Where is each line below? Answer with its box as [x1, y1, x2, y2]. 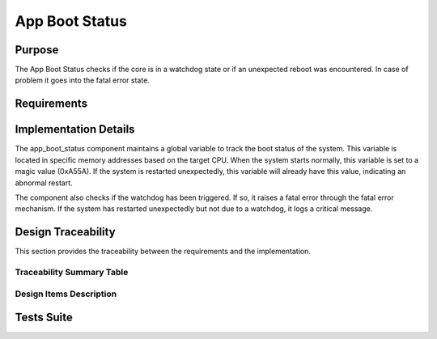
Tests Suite [15, 311, 73, 324]
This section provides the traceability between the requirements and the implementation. [15, 247, 312, 256]
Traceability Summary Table [15, 267, 129, 278]
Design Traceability [15, 225, 117, 239]
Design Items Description [15, 288, 117, 299]
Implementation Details [15, 122, 135, 137]
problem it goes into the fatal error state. [15, 75, 150, 85]
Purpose [15, 43, 59, 57]
